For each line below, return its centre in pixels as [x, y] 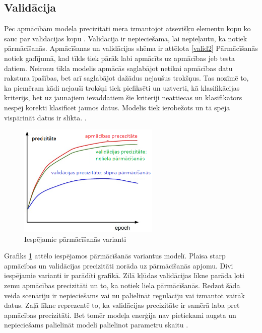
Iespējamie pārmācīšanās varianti [75, 239]
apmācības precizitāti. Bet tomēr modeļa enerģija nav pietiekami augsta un [120, 315]
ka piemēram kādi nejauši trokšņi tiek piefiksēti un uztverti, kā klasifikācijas [122, 87]
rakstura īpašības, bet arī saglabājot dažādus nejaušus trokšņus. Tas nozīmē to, [126, 78]
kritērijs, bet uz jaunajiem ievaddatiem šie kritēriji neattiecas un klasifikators [123, 97]
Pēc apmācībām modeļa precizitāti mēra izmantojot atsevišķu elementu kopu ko [127, 28]
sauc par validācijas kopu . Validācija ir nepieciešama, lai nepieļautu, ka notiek [126, 38]
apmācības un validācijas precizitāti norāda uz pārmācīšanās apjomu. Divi [119, 265]
